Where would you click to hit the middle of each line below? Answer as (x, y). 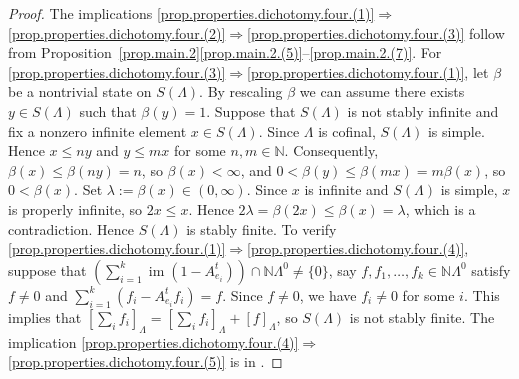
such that (108, 110)
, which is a (440, 208)
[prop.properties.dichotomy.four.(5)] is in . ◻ (145, 361)
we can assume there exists (382, 91)
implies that (45, 316)
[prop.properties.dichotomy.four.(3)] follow (376, 32)
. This (481, 294)
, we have (328, 294)
